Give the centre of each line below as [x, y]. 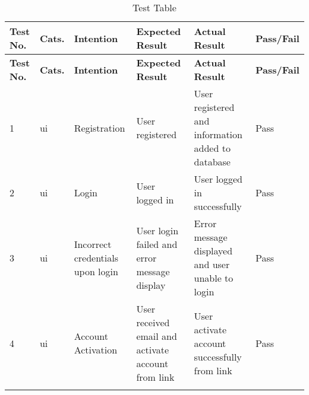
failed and [157, 244]
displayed [213, 251]
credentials [96, 257]
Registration [100, 128]
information [218, 135]
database [212, 162]
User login [157, 230]
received [153, 323]
